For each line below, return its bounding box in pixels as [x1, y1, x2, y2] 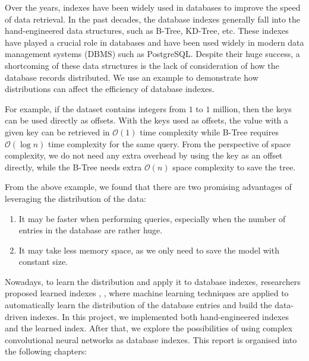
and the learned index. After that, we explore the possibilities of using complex [5, 322, 293, 334]
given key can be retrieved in [5, 125, 110, 138]
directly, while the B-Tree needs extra [5, 160, 142, 173]
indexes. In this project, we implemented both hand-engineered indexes [30, 310, 289, 322]
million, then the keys [213, 102, 292, 115]
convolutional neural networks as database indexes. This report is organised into [5, 333, 297, 346]
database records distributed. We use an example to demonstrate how [5, 71, 258, 83]
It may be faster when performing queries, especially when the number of [18, 212, 286, 224]
